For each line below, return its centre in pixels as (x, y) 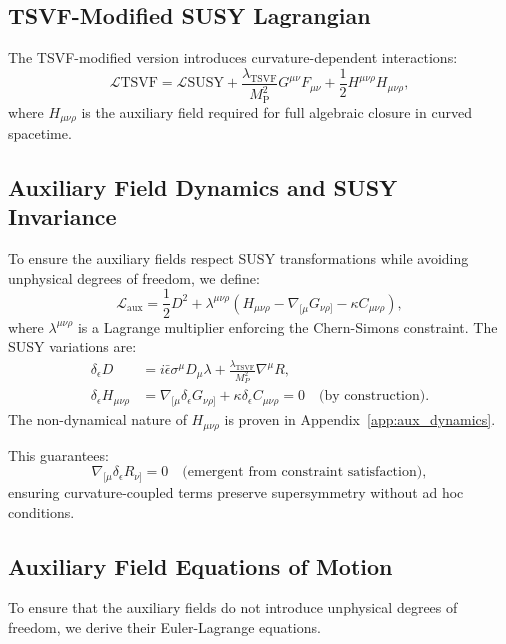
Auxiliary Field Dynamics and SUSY (203, 187)
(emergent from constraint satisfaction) (302, 472)
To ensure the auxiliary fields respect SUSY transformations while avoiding (238, 258)
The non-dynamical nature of (97, 419)
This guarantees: (58, 454)
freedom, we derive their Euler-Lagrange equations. (164, 626)
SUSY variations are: (72, 346)
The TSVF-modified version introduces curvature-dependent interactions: (233, 57)
